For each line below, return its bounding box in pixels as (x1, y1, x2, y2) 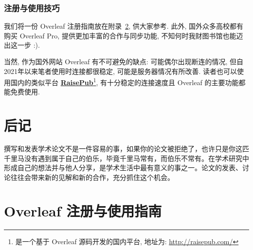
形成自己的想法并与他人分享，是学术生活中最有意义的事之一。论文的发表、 (4, 162, 242, 173)
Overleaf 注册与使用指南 (4, 200, 162, 220)
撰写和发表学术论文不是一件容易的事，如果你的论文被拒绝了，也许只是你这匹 (4, 143, 249, 154)
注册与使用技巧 (4, 1, 60, 14)
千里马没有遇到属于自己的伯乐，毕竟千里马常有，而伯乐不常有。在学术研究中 (4, 153, 249, 163)
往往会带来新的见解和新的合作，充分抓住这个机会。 (10, 172, 174, 182)
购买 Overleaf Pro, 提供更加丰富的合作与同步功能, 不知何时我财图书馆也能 (4, 30, 236, 40)
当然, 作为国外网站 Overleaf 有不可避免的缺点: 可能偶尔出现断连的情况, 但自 (4, 56, 243, 66)
